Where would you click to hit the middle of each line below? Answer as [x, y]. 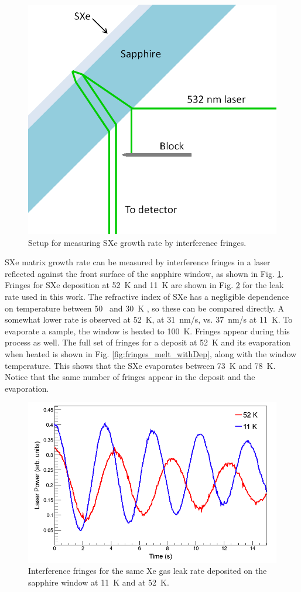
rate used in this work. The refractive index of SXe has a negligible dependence [147, 297]
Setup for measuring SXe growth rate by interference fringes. [137, 242]
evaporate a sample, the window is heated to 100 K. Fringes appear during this [147, 331]
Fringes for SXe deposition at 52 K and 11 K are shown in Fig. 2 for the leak [144, 285]
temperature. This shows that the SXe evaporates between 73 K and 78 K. [140, 365]
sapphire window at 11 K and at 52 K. [99, 582]
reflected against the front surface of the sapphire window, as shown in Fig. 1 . [144, 273]
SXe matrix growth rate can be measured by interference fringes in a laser [138, 262]
